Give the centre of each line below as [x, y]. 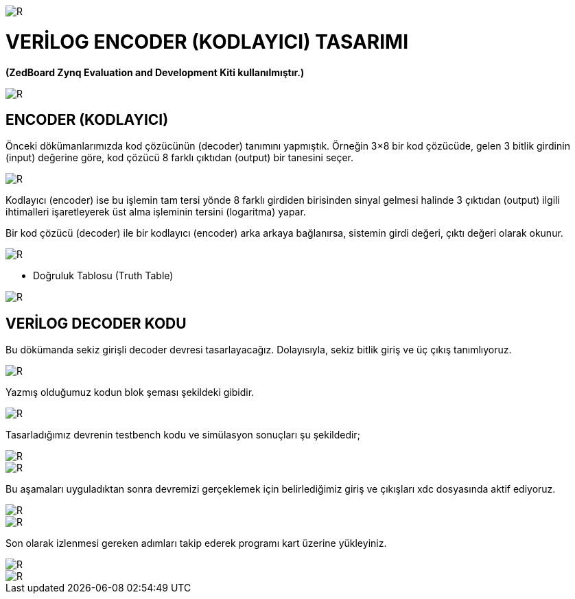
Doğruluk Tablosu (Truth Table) [103, 276]
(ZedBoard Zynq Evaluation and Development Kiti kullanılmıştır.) [155, 72]
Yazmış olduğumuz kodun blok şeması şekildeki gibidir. [130, 392]
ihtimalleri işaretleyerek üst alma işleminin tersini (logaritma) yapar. [156, 212]
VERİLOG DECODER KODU [96, 323]
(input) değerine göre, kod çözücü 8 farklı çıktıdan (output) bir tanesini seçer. [180, 158]
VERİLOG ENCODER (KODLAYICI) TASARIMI [207, 42]
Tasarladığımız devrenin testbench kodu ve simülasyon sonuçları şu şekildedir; [183, 435]
